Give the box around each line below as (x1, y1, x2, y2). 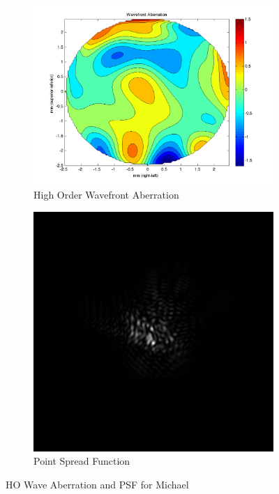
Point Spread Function (33, 454, 130, 468)
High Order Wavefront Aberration (33, 187, 179, 202)
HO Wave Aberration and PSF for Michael (6, 477, 189, 492)
